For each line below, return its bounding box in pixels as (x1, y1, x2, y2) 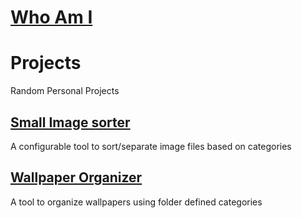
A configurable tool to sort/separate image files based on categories (10, 140, 292, 152)
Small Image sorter (10, 114, 131, 131)
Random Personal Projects (10, 85, 120, 97)
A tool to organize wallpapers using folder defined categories (10, 196, 263, 208)
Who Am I (10, 6, 93, 29)
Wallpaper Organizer (10, 169, 143, 186)
